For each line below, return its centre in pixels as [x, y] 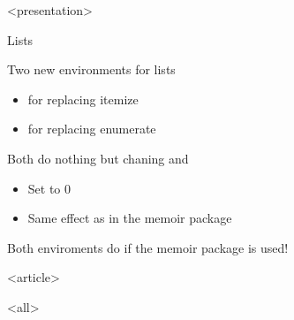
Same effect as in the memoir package [130, 218]
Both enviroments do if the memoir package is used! [148, 247]
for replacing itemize [83, 99]
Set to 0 [49, 188]
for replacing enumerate [92, 129]
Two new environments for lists [91, 69]
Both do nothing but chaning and [98, 158]
